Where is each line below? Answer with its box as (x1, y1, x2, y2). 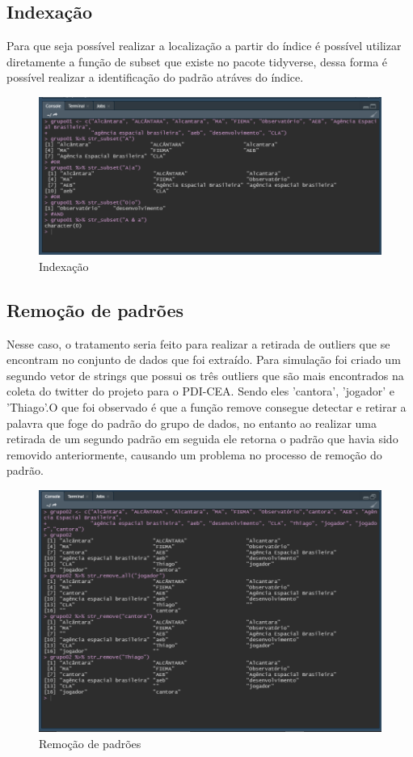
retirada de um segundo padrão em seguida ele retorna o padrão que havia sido (6, 430, 398, 447)
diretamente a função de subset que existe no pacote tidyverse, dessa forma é (6, 53, 388, 70)
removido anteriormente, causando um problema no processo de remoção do (6, 446, 382, 463)
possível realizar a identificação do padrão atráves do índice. (6, 69, 304, 86)
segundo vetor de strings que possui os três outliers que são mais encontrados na (6, 366, 404, 383)
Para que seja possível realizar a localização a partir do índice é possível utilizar (6, 37, 402, 54)
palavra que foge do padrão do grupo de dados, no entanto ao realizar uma (6, 414, 377, 431)
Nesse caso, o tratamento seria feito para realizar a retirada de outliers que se (6, 335, 390, 352)
